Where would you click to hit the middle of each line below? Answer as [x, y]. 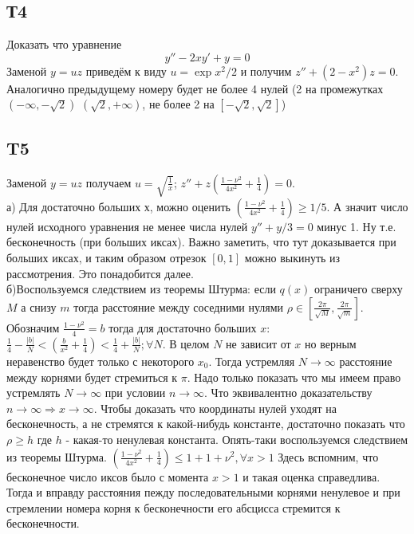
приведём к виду [126, 71]
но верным [331, 343]
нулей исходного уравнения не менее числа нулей [127, 226]
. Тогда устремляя [252, 361]
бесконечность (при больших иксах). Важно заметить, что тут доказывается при [201, 242]
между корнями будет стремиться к [92, 377]
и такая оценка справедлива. [311, 476]
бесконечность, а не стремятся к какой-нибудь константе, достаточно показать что [206, 424]
